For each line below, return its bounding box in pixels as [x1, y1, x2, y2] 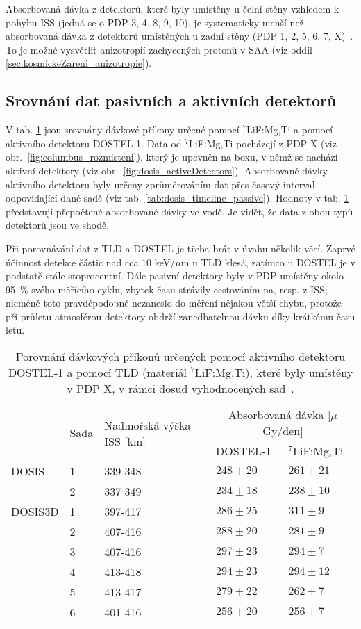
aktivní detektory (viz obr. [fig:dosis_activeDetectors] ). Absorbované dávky [6, 163, 328, 177]
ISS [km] [104, 432, 146, 449]
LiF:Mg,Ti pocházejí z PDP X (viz [189, 136, 337, 150]
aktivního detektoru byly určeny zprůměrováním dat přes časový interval [6, 177, 315, 191]
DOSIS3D [11, 503, 59, 520]
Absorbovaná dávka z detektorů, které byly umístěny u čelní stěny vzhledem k [6, 1, 339, 15]
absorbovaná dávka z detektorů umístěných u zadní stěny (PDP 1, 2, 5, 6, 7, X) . [6, 28, 353, 43]
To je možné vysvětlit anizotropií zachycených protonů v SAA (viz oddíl [6, 42, 312, 56]
